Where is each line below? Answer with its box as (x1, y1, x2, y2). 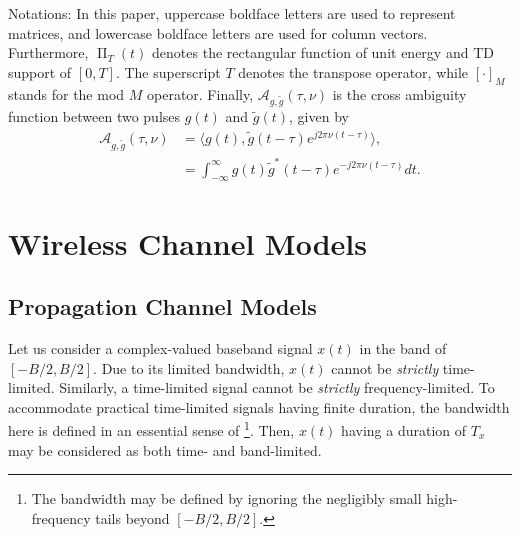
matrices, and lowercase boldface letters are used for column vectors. (8, 22, 428, 43)
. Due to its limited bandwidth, (93, 357, 285, 378)
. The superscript (115, 61, 221, 82)
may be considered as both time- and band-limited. (8, 439, 322, 460)
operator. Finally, (147, 83, 254, 104)
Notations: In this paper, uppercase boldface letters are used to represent (8, 3, 456, 23)
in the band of (359, 337, 447, 358)
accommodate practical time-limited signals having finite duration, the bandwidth (8, 396, 510, 417)
